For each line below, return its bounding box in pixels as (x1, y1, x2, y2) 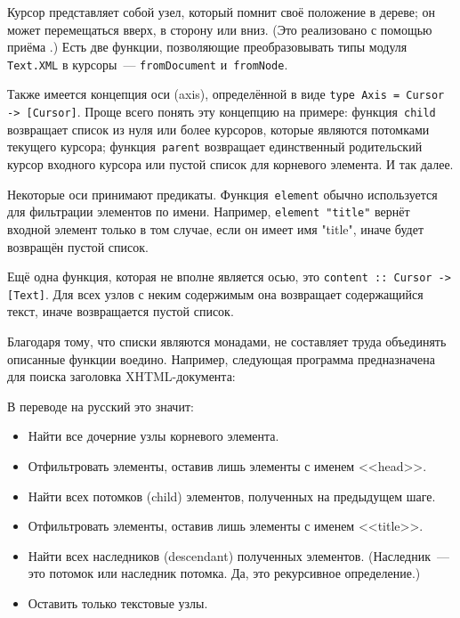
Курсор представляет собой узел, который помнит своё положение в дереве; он (7, 3, 436, 20)
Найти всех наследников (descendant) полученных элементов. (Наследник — (28, 546, 449, 565)
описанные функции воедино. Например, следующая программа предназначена (7, 349, 435, 368)
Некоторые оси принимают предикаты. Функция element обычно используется (7, 184, 438, 203)
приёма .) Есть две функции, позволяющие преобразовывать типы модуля (7, 37, 408, 56)
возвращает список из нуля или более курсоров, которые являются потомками (7, 119, 430, 138)
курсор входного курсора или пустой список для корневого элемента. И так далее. (7, 155, 454, 173)
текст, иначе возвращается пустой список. (7, 302, 234, 321)
